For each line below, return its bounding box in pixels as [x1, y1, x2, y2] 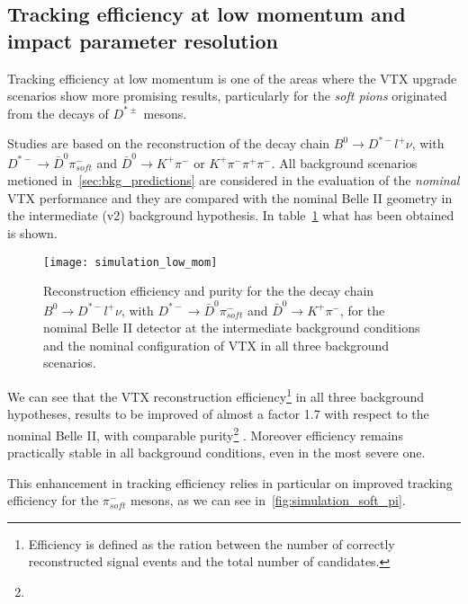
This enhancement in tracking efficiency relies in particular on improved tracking [7, 473, 453, 492]
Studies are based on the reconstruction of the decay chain [7, 134, 330, 153]
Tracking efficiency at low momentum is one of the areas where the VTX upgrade [7, 68, 457, 87]
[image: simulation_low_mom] [43, 255, 218, 269]
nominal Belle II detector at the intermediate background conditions [43, 318, 420, 337]
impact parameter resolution [7, 26, 278, 54]
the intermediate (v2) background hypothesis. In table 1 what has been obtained [7, 206, 454, 225]
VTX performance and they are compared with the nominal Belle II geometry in [7, 188, 453, 207]
